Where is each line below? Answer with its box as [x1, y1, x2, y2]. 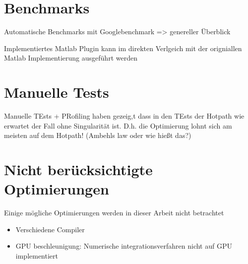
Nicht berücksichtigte [4, 159, 153, 179]
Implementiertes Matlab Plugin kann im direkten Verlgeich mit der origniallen [4, 43, 242, 53]
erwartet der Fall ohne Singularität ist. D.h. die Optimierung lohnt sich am [4, 120, 232, 131]
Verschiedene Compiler [15, 224, 85, 234]
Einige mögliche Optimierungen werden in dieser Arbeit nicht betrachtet [4, 207, 224, 218]
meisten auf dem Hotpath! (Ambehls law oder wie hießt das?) [4, 130, 191, 140]
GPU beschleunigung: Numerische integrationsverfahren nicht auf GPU [15, 241, 232, 251]
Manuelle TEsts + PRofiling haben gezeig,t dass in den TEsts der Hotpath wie [4, 111, 245, 121]
